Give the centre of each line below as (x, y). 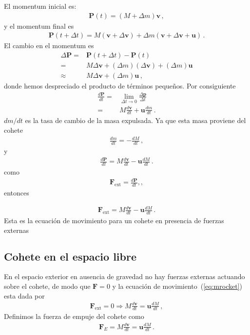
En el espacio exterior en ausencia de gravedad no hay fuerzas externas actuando (125, 276)
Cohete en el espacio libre (70, 256)
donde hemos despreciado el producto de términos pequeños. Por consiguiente (120, 85)
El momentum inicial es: (40, 6)
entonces (17, 192)
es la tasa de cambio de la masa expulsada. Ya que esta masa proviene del (135, 120)
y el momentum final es (39, 26)
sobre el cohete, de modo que (47, 286)
